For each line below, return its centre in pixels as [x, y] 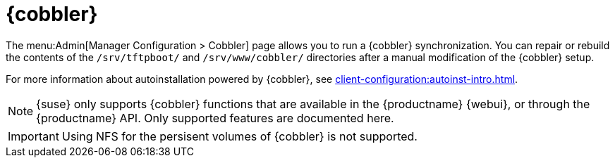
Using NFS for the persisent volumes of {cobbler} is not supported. [239, 136]
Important [34, 136]
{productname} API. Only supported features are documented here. [215, 118]
